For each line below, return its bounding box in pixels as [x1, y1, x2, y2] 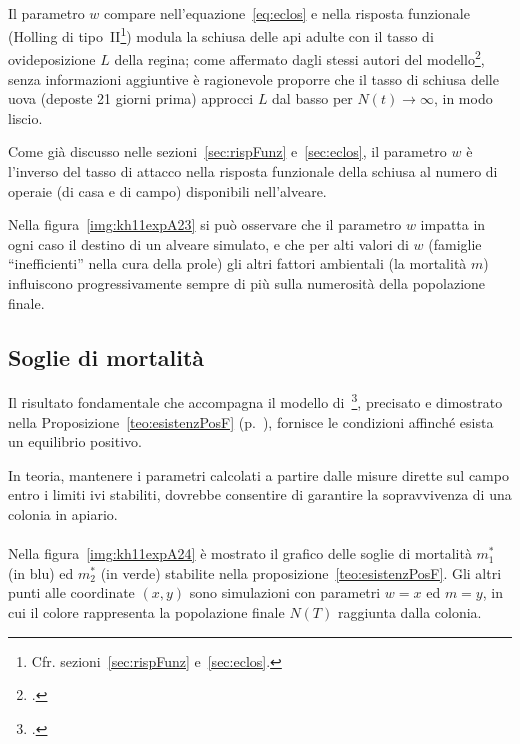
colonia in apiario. [8, 504, 118, 525]
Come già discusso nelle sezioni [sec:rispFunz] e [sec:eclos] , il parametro [8, 141, 447, 162]
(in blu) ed [8, 562, 74, 583]
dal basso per [272, 88, 353, 109]
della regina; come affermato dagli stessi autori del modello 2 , [114, 46, 485, 70]
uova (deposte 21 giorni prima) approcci [8, 88, 254, 109]
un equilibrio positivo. [8, 431, 142, 452]
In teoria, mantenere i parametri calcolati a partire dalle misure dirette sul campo [8, 464, 509, 485]
